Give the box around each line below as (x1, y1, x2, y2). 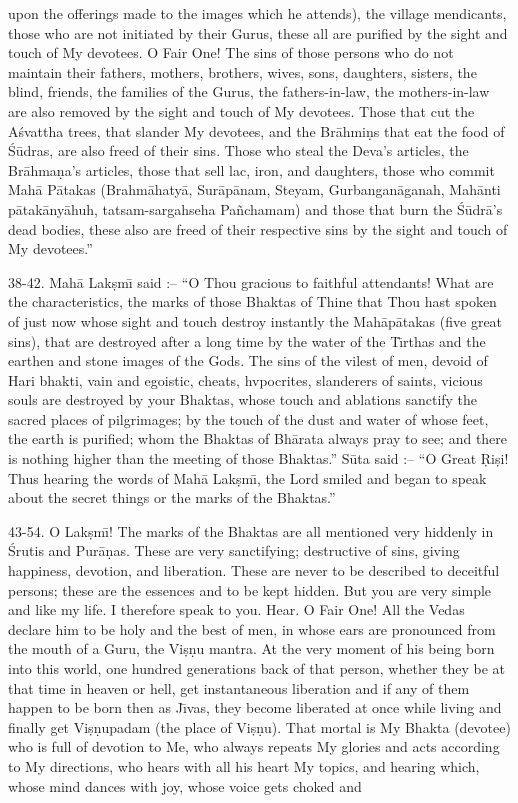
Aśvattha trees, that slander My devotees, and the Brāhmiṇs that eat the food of (8, 120, 505, 141)
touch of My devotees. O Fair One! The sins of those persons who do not (8, 42, 454, 63)
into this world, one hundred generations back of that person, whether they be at (8, 658, 506, 678)
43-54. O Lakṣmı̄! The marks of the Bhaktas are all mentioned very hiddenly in (8, 520, 494, 541)
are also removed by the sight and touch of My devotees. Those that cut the (8, 100, 475, 121)
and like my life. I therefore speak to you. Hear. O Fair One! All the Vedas (8, 599, 465, 620)
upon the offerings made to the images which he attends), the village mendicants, (8, 3, 507, 23)
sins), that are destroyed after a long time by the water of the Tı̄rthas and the (8, 330, 486, 351)
